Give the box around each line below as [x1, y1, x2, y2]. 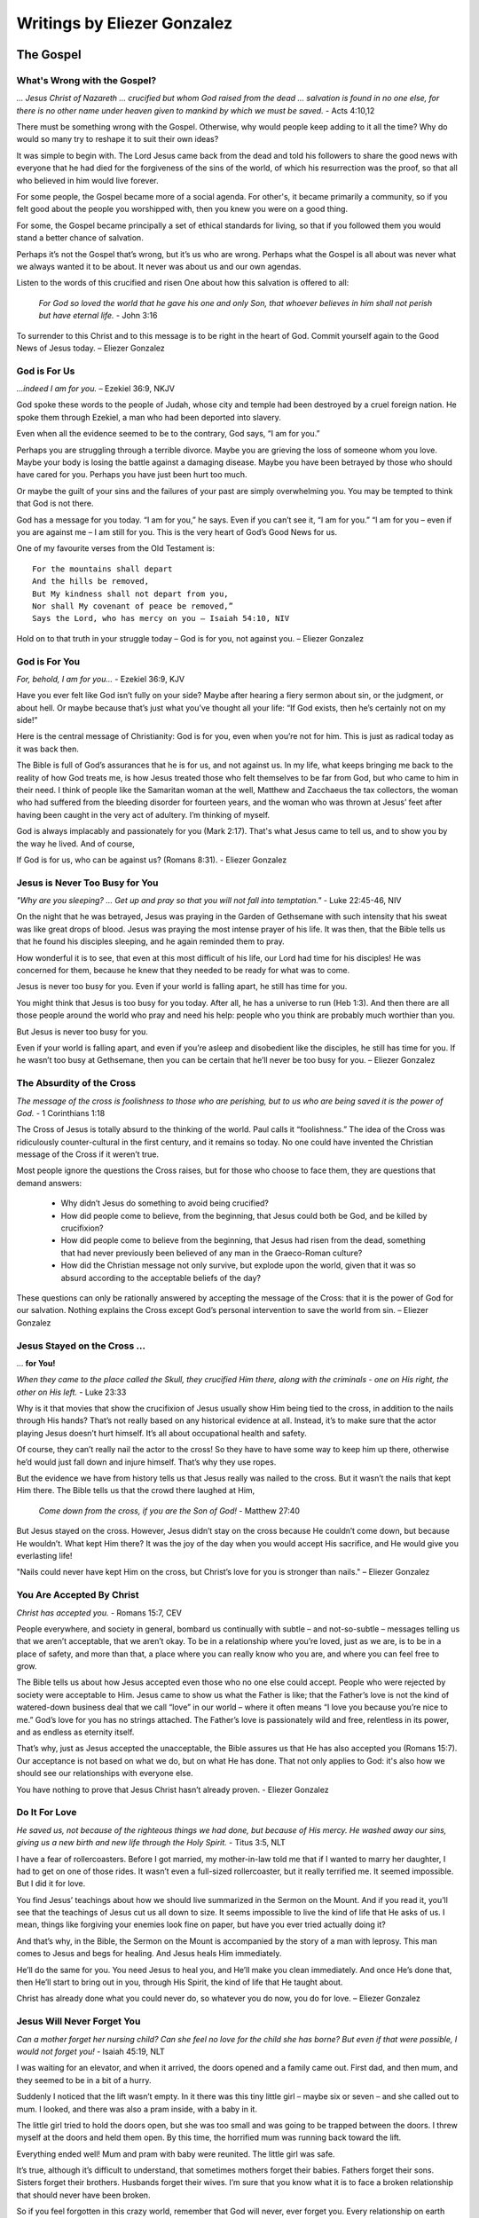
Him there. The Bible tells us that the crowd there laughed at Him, [16, 1485, 255, 1496]
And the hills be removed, [32, 577, 150, 586]
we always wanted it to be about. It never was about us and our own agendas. [16, 262, 302, 271]
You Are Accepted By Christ [16, 1589, 139, 1601]
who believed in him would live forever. [16, 175, 159, 185]
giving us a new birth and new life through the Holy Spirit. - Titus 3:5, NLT [16, 1837, 286, 1848]
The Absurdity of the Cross [16, 1077, 137, 1089]
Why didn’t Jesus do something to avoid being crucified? [60, 1198, 270, 1208]
